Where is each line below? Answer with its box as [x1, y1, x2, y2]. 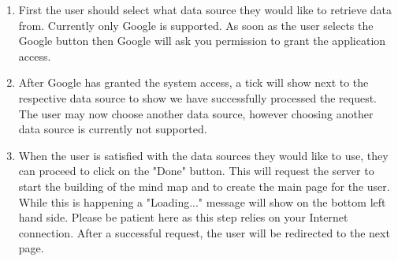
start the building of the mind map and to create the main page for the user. [18, 177, 390, 194]
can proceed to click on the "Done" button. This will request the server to [18, 162, 374, 179]
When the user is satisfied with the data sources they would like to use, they [18, 147, 389, 163]
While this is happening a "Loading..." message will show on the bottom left [18, 193, 386, 210]
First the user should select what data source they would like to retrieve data [18, 2, 392, 17]
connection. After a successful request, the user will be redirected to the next [18, 224, 390, 240]
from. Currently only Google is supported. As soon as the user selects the [18, 17, 374, 33]
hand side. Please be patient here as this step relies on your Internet [18, 209, 348, 226]
